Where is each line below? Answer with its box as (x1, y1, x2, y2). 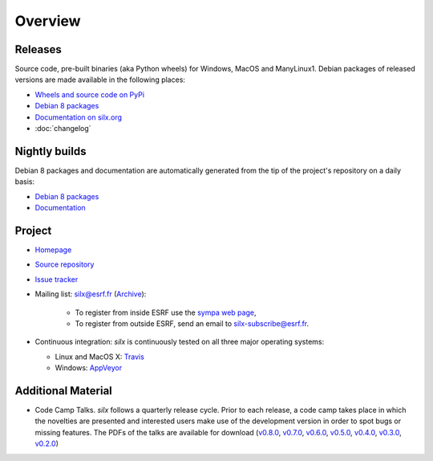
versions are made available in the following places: (14, 75, 186, 84)
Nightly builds (14, 145, 87, 158)
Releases (14, 43, 62, 56)
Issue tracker (34, 274, 79, 284)
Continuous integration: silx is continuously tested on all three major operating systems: (34, 337, 325, 347)
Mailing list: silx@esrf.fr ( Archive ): (34, 289, 147, 299)
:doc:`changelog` (34, 124, 91, 133)
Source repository (34, 259, 95, 269)
